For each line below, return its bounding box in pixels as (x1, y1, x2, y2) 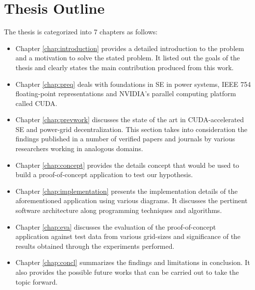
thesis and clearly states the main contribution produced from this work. (15, 62, 234, 72)
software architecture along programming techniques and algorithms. (15, 205, 222, 215)
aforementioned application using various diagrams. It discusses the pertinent (15, 195, 248, 206)
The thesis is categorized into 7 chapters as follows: (4, 26, 158, 37)
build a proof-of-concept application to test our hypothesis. (15, 169, 193, 180)
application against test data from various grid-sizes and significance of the (15, 231, 241, 241)
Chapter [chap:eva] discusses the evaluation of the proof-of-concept (15, 221, 216, 232)
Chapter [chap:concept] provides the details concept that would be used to (15, 159, 239, 170)
